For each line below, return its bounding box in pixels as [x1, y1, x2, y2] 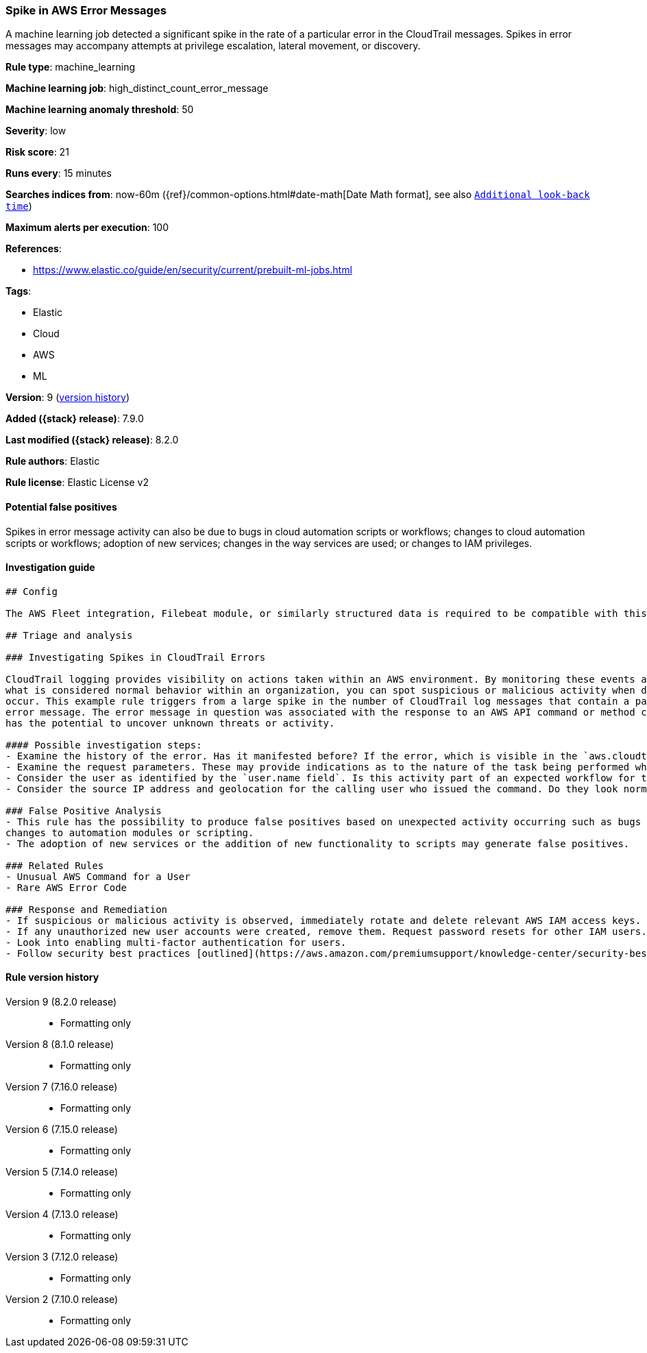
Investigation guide [5, 561, 95, 574]
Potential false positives [5, 500, 117, 513]
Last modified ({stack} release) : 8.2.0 [5, 434, 179, 446]
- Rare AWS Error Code [5, 881, 127, 893]
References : [5, 243, 62, 255]
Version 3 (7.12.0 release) [5, 1251, 119, 1263]
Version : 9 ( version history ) [5, 391, 130, 404]
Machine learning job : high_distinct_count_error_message [5, 82, 269, 95]
